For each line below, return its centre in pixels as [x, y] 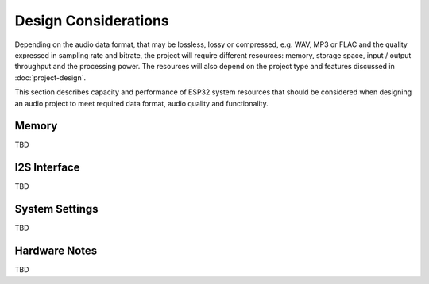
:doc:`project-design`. [50, 77]
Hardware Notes [56, 251]
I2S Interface [47, 168]
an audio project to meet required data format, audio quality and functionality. [142, 103]
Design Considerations [92, 21]
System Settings [56, 209]
